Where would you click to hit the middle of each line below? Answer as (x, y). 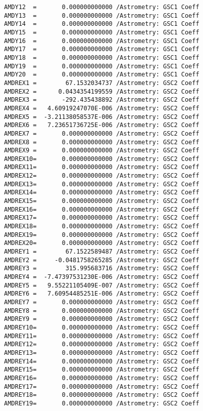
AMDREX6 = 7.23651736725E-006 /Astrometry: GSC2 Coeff (102, 125)
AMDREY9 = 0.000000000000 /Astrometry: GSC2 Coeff (102, 319)
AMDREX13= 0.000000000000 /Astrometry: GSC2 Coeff (102, 184)
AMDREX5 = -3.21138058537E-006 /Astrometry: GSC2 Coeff (102, 117)
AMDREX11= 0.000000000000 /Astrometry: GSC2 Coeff (102, 167)
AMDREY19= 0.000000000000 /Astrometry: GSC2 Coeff (102, 403)
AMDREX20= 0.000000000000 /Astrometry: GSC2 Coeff (102, 243)
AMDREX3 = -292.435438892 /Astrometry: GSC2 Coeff (102, 100)
